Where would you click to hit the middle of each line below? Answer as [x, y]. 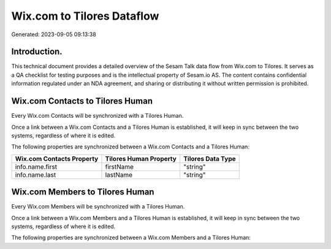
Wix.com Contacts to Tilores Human [82, 101]
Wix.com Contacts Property [57, 158]
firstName [120, 167]
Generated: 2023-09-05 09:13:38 [54, 34]
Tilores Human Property [141, 158]
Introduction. [37, 52]
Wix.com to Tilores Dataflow [85, 16]
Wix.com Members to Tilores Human [83, 192]
